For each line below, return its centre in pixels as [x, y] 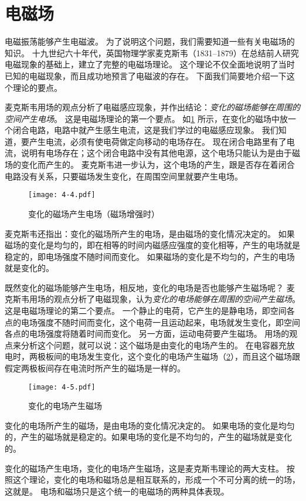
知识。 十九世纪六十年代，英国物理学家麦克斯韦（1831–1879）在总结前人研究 [152, 53]
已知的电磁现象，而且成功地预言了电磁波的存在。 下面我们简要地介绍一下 [146, 75]
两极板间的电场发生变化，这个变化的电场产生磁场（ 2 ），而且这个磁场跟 [164, 356]
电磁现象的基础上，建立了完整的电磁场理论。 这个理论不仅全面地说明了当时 [150, 64]
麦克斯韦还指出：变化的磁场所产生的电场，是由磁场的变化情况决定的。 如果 [150, 233]
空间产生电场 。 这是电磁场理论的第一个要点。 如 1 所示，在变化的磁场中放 [146, 118]
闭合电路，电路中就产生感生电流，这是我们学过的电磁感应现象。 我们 [145, 130]
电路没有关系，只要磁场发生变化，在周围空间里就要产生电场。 [124, 176]
